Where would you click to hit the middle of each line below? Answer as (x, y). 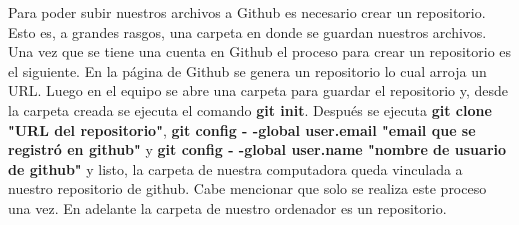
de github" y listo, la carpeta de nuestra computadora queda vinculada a (235, 168)
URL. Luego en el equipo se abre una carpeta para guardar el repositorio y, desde (258, 90)
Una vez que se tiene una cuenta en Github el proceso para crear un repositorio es (260, 51)
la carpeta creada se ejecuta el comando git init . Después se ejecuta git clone (250, 109)
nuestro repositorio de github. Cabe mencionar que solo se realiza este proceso (247, 188)
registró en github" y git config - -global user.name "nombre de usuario (257, 149)
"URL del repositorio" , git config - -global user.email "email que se (242, 129)
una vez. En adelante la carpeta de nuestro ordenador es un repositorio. (227, 207)
